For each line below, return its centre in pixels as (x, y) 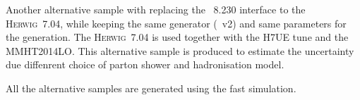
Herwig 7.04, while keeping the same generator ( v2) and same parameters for (176, 23)
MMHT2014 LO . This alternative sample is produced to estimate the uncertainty (180, 50)
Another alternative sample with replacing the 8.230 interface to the (156, 9)
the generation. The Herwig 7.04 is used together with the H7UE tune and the (177, 37)
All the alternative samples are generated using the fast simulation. (151, 88)
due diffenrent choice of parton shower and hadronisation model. (145, 64)
